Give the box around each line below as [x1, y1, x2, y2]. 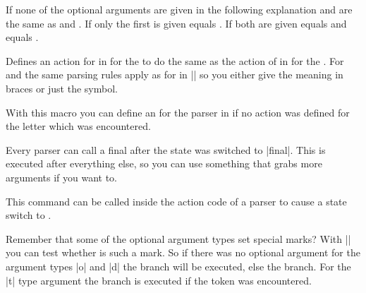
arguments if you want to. [6, 169, 118, 184]
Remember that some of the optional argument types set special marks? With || [6, 231, 351, 246]
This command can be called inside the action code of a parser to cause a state [6, 193, 347, 208]
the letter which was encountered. [6, 119, 151, 133]
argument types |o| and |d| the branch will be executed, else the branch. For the [6, 258, 351, 273]
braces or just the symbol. [6, 80, 118, 95]
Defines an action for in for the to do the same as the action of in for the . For [6, 53, 344, 68]
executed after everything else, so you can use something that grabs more [6, 156, 322, 171]
